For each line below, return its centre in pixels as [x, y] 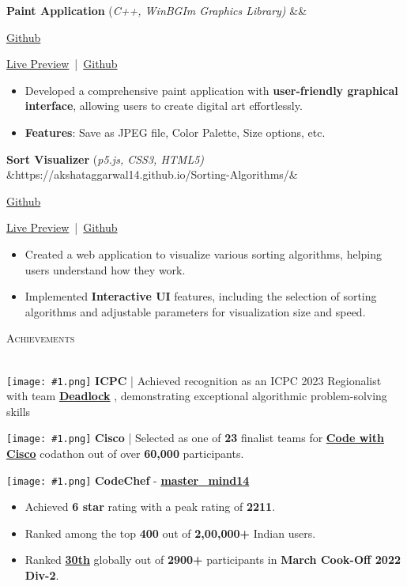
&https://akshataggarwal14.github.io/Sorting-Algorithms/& [152, 174]
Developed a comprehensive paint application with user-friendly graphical [211, 90]
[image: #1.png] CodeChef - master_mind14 [128, 480]
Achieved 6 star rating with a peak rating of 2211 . [150, 507]
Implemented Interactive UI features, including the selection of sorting [201, 296]
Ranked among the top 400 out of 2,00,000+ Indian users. [170, 533]
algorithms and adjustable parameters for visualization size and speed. [195, 311]
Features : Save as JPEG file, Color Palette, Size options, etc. [175, 132]
